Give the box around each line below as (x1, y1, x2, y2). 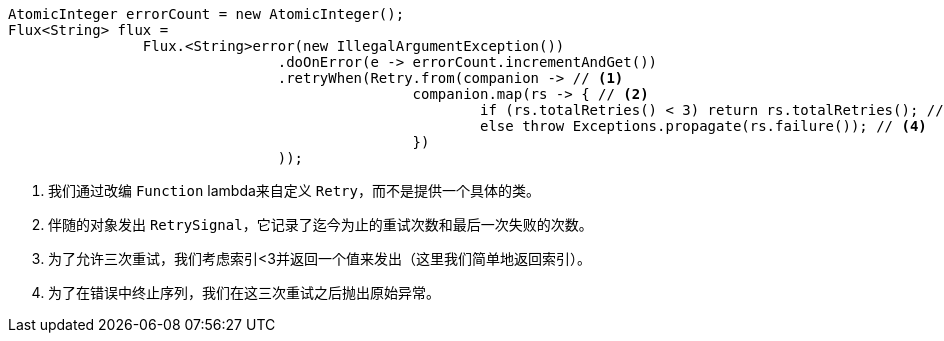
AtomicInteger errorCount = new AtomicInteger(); (8, 6, 405, 22)
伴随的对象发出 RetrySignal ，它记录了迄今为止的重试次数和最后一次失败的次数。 (48, 216, 593, 233)
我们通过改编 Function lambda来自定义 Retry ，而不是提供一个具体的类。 (48, 182, 540, 199)
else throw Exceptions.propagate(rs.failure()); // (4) (480, 118, 927, 134)
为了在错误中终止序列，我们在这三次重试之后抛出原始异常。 (48, 284, 440, 301)
